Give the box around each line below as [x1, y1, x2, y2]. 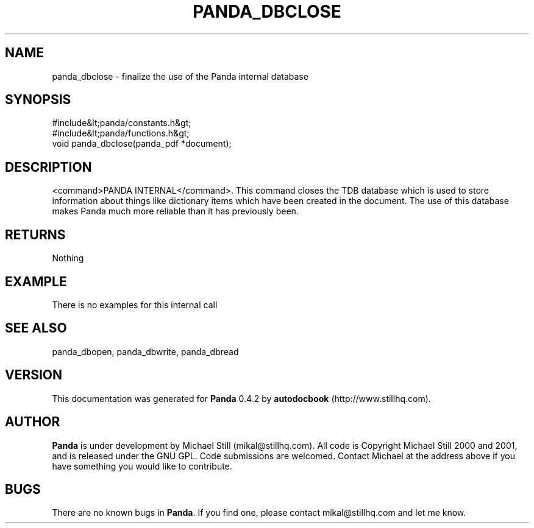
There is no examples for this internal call [52, 299, 218, 310]
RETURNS [5, 227, 66, 242]
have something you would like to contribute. [52, 460, 232, 471]
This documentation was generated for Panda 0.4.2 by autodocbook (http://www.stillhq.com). [52, 393, 431, 404]
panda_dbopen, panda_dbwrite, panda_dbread [52, 346, 239, 357]
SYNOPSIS [5, 92, 71, 108]
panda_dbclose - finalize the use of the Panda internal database [52, 71, 308, 82]
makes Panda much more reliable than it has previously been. [52, 206, 299, 217]
